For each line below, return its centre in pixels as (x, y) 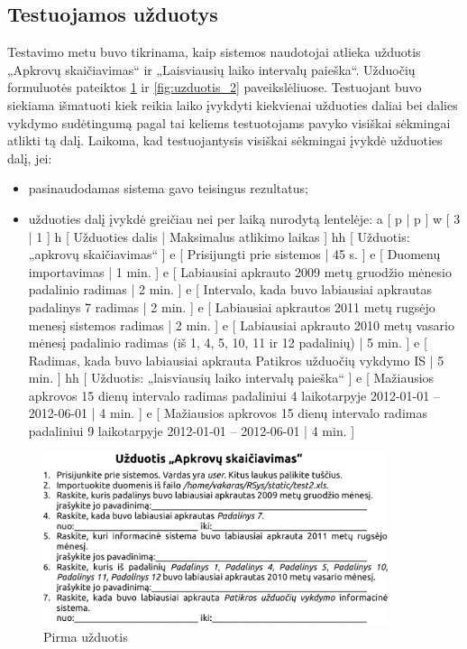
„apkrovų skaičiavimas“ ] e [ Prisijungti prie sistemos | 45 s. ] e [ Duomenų (234, 254)
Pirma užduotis (86, 637)
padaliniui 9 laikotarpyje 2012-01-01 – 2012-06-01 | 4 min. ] (192, 431)
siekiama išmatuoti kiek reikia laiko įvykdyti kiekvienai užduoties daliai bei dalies (233, 104)
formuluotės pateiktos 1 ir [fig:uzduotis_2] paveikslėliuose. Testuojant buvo (215, 87)
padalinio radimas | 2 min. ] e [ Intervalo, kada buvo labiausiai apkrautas (230, 289)
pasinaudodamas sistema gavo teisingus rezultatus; (168, 188)
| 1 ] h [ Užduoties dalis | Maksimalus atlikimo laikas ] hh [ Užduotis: (219, 236)
